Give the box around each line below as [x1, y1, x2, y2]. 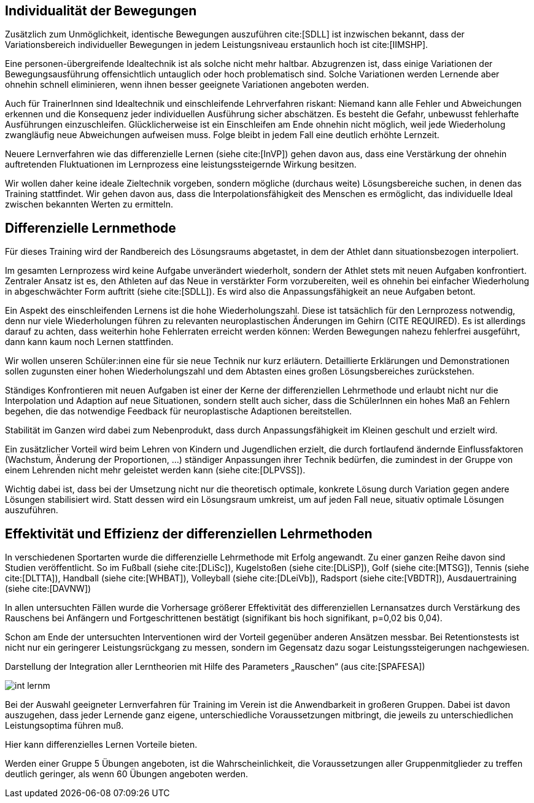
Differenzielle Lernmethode [5, 220, 176, 236]
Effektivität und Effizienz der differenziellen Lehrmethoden [5, 526, 373, 541]
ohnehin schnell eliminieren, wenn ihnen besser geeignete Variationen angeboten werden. [5, 79, 370, 90]
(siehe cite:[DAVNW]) [5, 583, 91, 594]
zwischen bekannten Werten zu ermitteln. [5, 199, 173, 210]
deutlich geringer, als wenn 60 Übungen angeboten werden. [5, 769, 248, 780]
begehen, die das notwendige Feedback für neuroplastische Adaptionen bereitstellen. [5, 406, 352, 417]
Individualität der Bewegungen [5, 3, 197, 18]
